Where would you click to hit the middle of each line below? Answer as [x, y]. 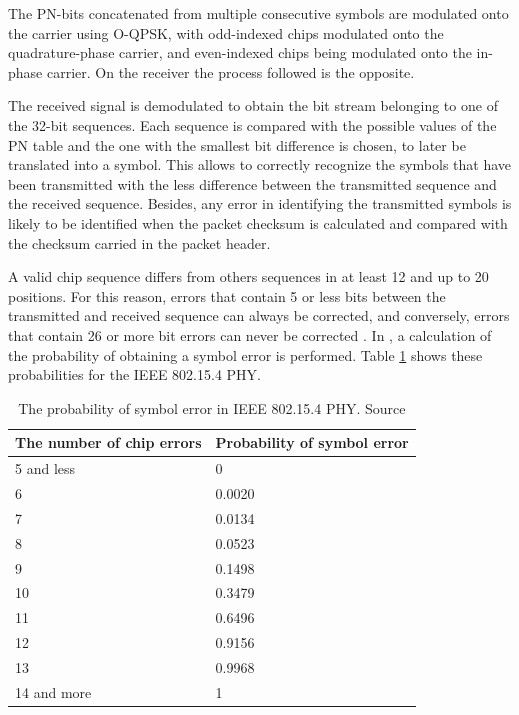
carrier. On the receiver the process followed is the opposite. [230, 71]
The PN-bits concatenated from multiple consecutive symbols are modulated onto [258, 13]
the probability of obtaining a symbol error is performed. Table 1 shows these [245, 354]
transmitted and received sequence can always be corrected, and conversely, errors [259, 315]
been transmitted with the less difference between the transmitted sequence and [252, 183]
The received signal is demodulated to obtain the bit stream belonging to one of [253, 105]
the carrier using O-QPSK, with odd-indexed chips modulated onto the [226, 32]
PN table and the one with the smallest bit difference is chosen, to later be [237, 144]
